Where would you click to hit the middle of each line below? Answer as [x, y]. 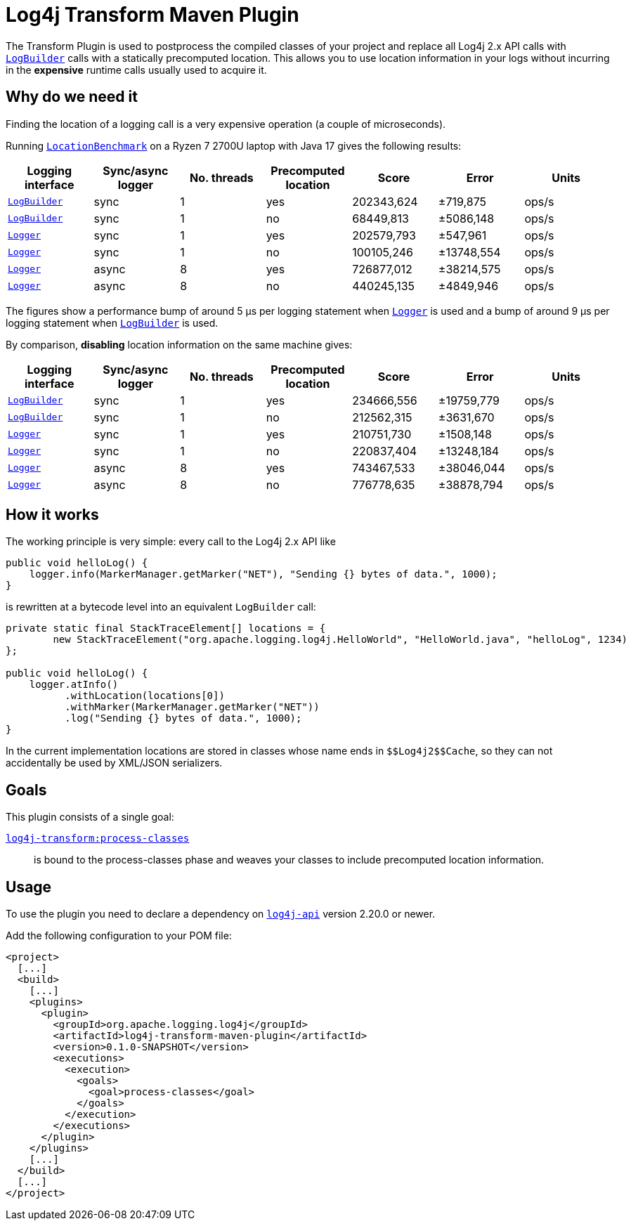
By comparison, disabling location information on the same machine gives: [179, 344]
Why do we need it [72, 97]
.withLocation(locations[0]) [145, 696]
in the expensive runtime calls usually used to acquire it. [136, 70]
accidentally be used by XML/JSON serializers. [114, 763]
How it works [52, 515]
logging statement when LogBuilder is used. [112, 322]
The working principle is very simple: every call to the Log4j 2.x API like [171, 542]
